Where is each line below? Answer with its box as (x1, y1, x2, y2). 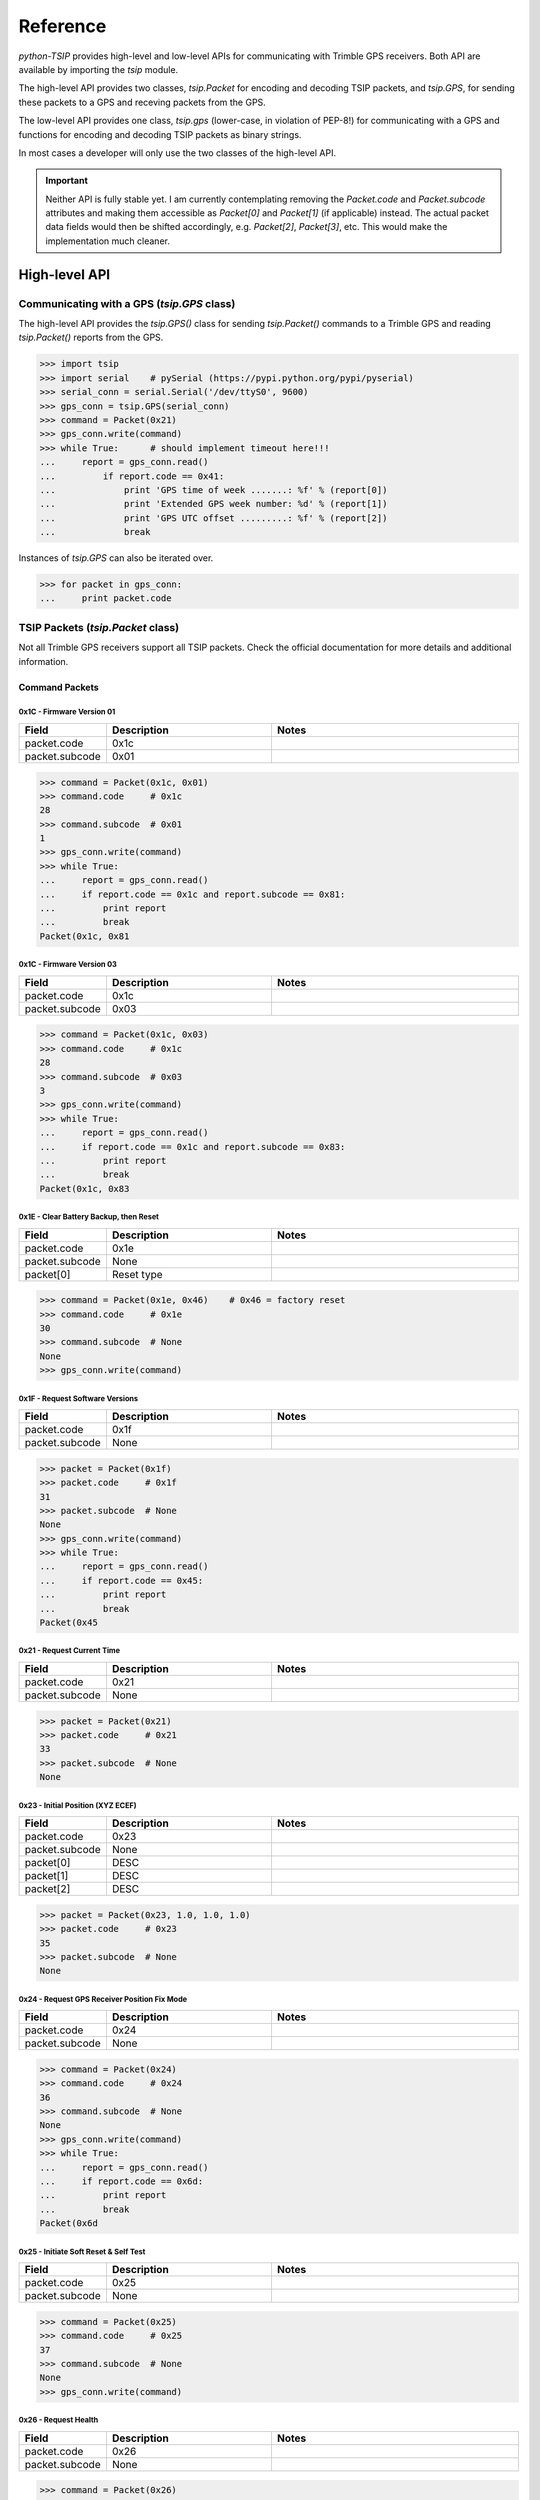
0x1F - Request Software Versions (18, 1393, 139, 1404)
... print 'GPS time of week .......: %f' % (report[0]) (39, 484, 388, 495)
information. (18, 655, 69, 667)
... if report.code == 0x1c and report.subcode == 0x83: (39, 1141, 346, 1152)
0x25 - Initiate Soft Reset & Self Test (18, 2246, 146, 2257)
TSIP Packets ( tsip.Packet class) (18, 620, 180, 634)
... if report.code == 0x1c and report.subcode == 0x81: (39, 888, 346, 900)
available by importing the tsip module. (18, 63, 179, 75)
